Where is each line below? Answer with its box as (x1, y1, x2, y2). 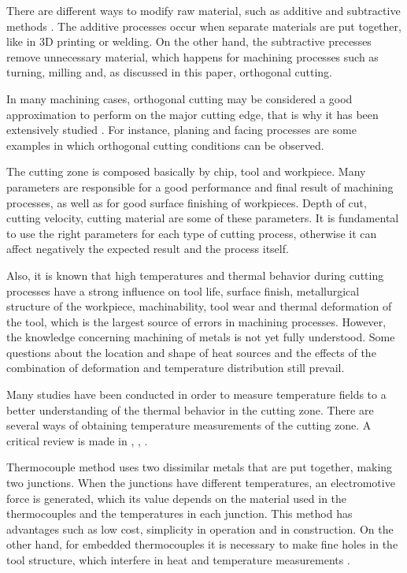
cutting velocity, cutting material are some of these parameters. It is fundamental (6, 210, 399, 226)
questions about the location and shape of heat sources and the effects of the (6, 344, 376, 360)
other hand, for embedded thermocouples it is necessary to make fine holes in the (6, 536, 398, 553)
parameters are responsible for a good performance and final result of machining (6, 178, 394, 195)
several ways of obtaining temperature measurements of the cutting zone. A (6, 417, 372, 433)
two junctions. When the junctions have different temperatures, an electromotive (6, 474, 395, 491)
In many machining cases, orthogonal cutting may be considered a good (6, 90, 353, 106)
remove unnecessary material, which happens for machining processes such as (6, 48, 379, 65)
